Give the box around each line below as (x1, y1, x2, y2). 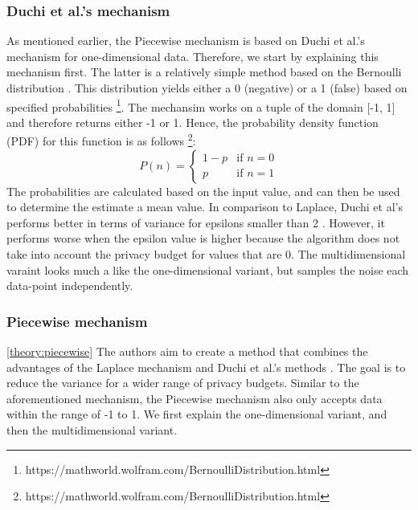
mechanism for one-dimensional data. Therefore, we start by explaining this (6, 47, 379, 64)
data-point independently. (6, 277, 133, 294)
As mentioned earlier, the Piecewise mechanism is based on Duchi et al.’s (6, 32, 365, 49)
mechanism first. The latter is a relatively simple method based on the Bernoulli (6, 63, 402, 80)
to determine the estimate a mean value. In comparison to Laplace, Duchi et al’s (6, 198, 403, 215)
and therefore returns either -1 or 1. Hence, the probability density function (6, 113, 379, 130)
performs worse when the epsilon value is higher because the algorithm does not (6, 230, 400, 247)
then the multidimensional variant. (6, 422, 178, 439)
